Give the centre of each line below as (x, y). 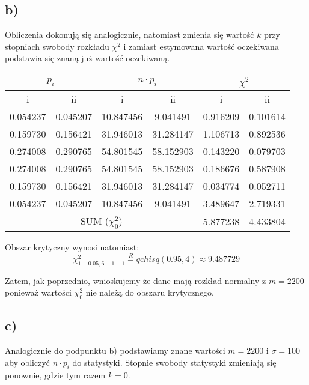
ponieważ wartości (38, 292)
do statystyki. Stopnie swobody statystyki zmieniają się (174, 362)
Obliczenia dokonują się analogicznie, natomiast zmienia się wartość (130, 35)
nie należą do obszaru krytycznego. (150, 292)
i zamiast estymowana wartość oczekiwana (201, 46)
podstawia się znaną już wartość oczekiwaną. (87, 58)
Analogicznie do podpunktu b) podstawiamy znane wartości (115, 350)
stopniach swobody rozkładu (57, 46)
